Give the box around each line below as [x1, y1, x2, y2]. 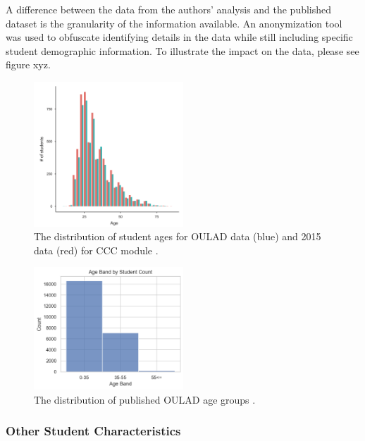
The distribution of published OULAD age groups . [34, 392, 256, 406]
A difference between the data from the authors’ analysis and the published [6, 2, 332, 16]
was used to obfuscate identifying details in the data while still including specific [6, 30, 353, 44]
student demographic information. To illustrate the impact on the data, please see [6, 43, 359, 58]
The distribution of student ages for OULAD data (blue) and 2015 [34, 229, 321, 244]
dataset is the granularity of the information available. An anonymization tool [6, 15, 342, 30]
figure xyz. [6, 57, 51, 72]
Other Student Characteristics [6, 422, 181, 440]
